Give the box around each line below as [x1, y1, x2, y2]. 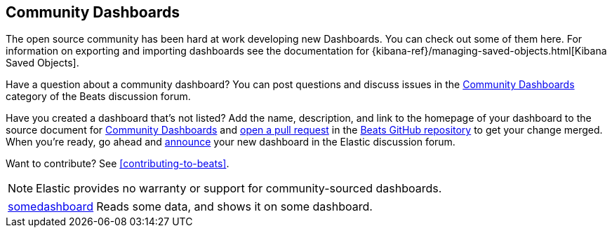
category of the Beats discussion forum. [6, 90, 191, 103]
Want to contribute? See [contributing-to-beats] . [6, 157, 229, 170]
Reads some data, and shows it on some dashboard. [96, 199, 373, 214]
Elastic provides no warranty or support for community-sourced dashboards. [36, 181, 442, 196]
